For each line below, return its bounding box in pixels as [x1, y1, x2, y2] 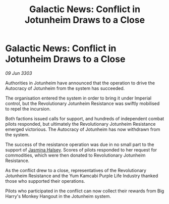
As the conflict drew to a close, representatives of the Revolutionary [5, 167, 146, 173]
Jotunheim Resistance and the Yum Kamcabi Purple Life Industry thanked [5, 173, 158, 179]
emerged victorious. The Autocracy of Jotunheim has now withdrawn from [5, 126, 160, 132]
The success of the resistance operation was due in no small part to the [5, 141, 154, 147]
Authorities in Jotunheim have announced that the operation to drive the [5, 80, 155, 86]
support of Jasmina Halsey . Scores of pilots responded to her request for [5, 146, 157, 152]
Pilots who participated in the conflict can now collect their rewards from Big [5, 188, 164, 194]
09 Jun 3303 [5, 70, 32, 76]
